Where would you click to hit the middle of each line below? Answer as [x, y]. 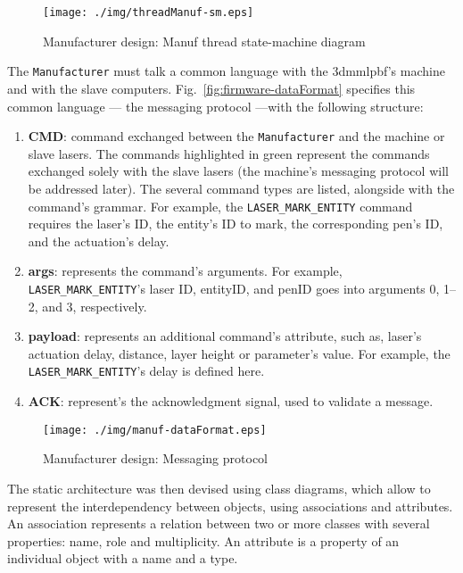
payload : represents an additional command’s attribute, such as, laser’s [225, 336]
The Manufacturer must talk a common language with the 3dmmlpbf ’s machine [226, 71]
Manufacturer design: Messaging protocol [155, 458]
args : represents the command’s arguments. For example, [185, 271]
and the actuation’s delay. [99, 241]
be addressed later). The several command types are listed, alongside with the [241, 188]
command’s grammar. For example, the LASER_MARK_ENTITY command [220, 206]
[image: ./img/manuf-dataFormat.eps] [155, 430]
